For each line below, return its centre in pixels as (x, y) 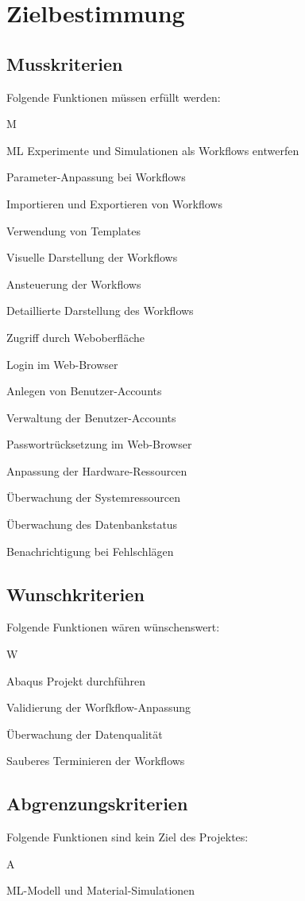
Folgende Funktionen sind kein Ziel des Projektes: (127, 837)
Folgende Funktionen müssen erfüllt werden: (114, 97)
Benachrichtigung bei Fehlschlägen (90, 551)
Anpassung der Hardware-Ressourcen (97, 470)
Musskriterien (65, 63)
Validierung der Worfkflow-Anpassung (99, 707)
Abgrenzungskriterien (97, 804)
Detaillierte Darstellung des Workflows (100, 311)
